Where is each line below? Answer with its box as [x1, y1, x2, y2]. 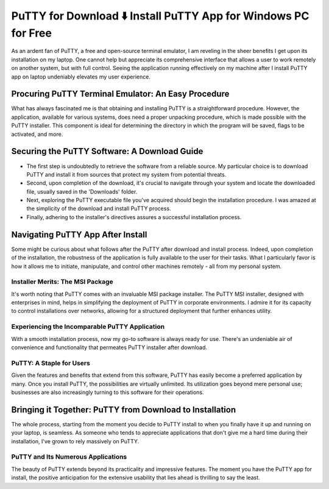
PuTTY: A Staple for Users [11, 359, 91, 367]
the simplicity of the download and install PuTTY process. [26, 205, 171, 213]
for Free [11, 26, 52, 40]
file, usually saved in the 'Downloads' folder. [26, 188, 138, 195]
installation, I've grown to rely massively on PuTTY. [11, 437, 140, 445]
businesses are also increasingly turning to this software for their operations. [11, 389, 204, 396]
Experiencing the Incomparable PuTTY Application [11, 323, 164, 331]
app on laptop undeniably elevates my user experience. [11, 73, 150, 80]
